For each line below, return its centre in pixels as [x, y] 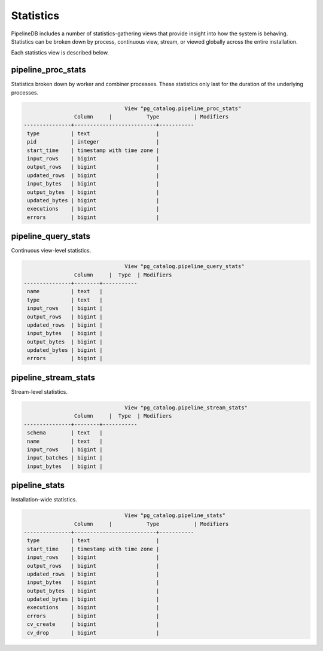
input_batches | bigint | [65, 458]
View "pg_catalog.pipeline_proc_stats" [183, 108]
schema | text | [65, 433]
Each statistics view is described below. [60, 53]
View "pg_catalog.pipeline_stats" [175, 515]
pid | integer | [93, 142]
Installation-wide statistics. [44, 500]
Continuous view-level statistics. [51, 251]
